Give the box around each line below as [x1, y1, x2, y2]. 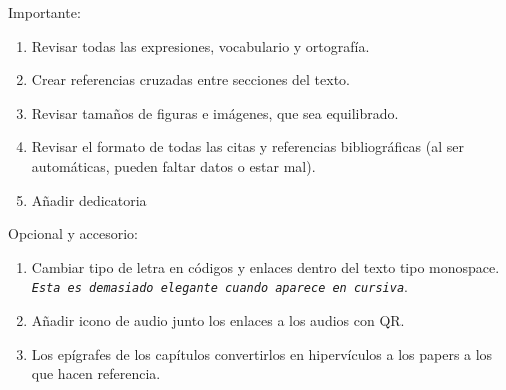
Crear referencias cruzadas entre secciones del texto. [31, 69, 351, 90]
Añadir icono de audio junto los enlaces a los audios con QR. [31, 310, 405, 330]
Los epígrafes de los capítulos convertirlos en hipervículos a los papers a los [31, 343, 493, 364]
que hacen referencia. [31, 363, 161, 384]
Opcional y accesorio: [8, 223, 139, 244]
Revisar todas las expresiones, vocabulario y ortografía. [31, 35, 370, 56]
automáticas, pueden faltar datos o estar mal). [31, 155, 316, 176]
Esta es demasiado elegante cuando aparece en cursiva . [31, 276, 408, 297]
